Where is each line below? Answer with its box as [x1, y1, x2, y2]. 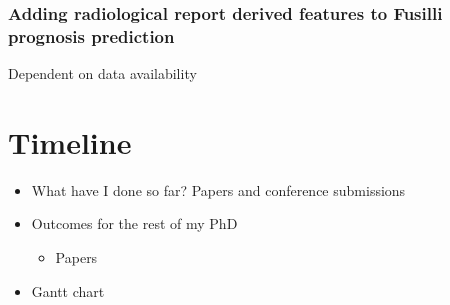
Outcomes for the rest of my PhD [31, 213, 238, 234]
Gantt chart [31, 280, 105, 301]
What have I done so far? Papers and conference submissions [31, 179, 406, 200]
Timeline [8, 121, 132, 162]
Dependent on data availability [8, 63, 197, 84]
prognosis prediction [8, 23, 175, 48]
